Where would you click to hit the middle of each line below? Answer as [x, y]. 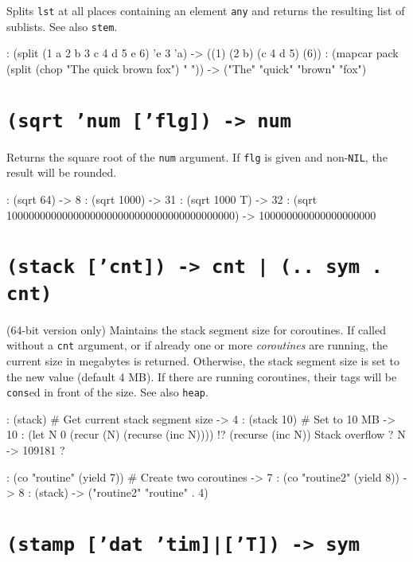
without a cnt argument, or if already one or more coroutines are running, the [197, 345]
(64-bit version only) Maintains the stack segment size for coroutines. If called [196, 329]
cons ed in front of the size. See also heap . [107, 392]
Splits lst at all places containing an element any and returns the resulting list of [206, 10]
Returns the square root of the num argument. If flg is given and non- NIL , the [197, 156]
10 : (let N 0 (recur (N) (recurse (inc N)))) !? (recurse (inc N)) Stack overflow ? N [206, 434]
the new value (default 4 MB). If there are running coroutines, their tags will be [202, 376]
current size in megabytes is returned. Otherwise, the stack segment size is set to [203, 361]
